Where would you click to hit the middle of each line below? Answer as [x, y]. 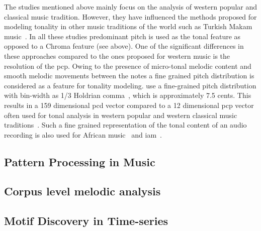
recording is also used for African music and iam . [83, 134]
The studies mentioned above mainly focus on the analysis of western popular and [130, 7]
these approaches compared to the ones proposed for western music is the [117, 55]
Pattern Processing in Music [80, 161]
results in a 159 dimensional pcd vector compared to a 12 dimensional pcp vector [129, 105]
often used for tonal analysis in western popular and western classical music [121, 115]
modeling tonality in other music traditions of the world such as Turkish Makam [128, 26]
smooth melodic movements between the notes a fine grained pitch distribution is [129, 76]
